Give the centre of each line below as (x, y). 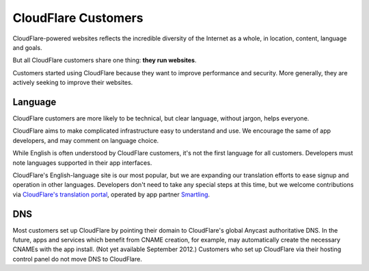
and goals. (27, 47)
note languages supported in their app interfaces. (82, 163)
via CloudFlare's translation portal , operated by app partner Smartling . (111, 194)
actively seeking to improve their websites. (73, 83)
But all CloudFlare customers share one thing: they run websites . (105, 60)
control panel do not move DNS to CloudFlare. (78, 259)
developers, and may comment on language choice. (86, 140)
